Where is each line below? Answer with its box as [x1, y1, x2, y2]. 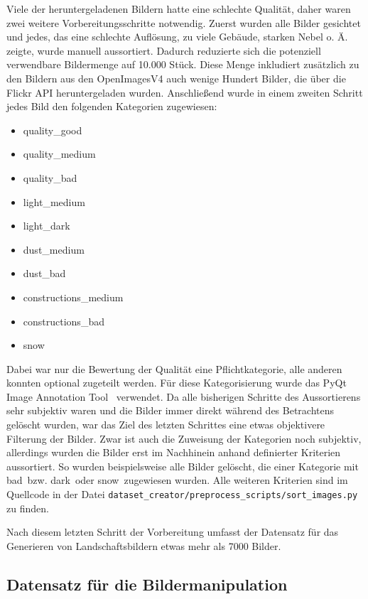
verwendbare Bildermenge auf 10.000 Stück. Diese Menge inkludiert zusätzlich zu [6, 57, 359, 72]
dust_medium [23, 242, 85, 257]
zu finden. [6, 500, 49, 515]
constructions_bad [23, 313, 104, 328]
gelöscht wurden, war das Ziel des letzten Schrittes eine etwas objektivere [6, 417, 325, 432]
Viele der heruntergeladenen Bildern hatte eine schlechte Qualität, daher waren [6, 1, 351, 16]
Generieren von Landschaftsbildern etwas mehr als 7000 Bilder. [6, 538, 281, 553]
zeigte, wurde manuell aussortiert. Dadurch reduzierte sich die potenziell [6, 43, 321, 58]
